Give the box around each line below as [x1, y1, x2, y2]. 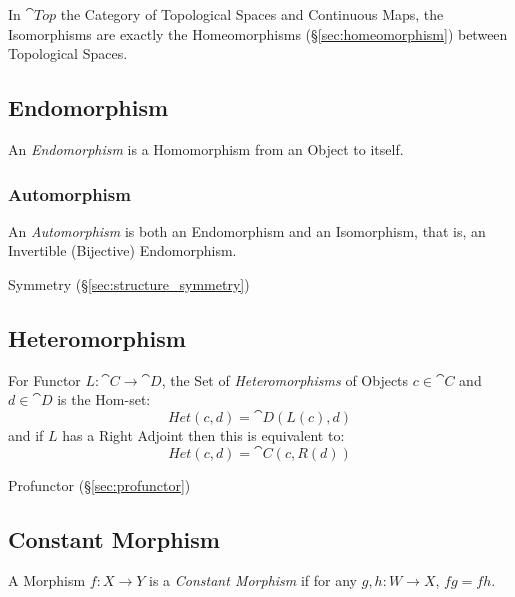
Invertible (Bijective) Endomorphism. [8, 240, 237, 261]
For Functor [8, 369, 81, 390]
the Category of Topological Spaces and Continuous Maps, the [60, 4, 444, 24]
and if [8, 424, 44, 445]
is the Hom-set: [57, 389, 151, 410]
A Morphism [8, 570, 86, 591]
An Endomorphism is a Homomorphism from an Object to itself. [8, 138, 404, 159]
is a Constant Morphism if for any [149, 570, 358, 591]
